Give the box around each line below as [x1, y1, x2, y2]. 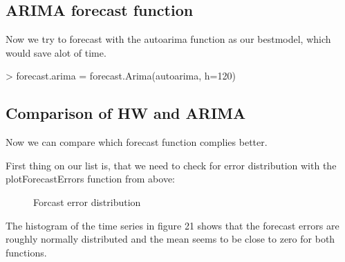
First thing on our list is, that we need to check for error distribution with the [6, 158, 337, 172]
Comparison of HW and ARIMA [6, 102, 246, 124]
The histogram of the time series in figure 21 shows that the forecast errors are [6, 218, 339, 232]
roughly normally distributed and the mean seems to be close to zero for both [6, 232, 335, 246]
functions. [6, 245, 47, 259]
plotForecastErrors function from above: [6, 171, 175, 186]
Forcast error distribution [33, 194, 141, 209]
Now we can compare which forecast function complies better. [6, 135, 268, 149]
